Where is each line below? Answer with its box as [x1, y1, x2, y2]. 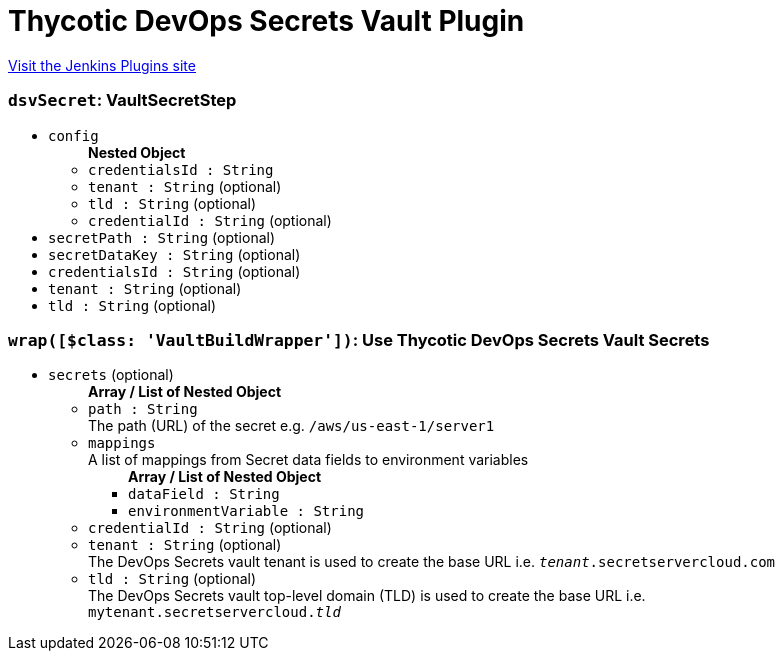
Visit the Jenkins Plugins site [8, 56, 196, 74]
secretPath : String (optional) [48, 228, 276, 246]
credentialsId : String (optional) [48, 262, 301, 280]
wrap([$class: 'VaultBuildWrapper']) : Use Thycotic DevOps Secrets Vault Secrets [8, 329, 710, 350]
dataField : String [128, 486, 280, 503]
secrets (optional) [48, 366, 174, 384]
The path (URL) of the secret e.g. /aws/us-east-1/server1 [88, 417, 495, 435]
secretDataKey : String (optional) [48, 245, 301, 263]
